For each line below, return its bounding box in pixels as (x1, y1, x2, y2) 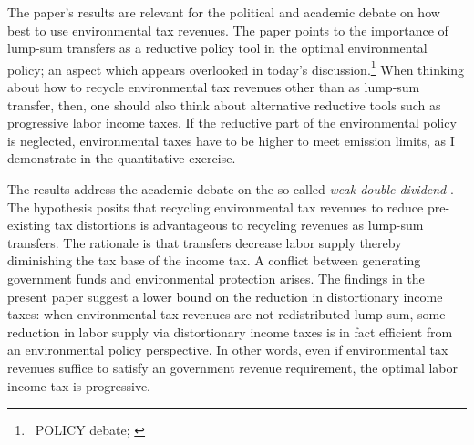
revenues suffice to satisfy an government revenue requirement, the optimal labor (7, 357, 459, 377)
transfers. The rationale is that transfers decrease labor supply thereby (7, 233, 402, 252)
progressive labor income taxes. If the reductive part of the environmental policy (7, 113, 457, 132)
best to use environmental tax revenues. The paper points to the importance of (7, 20, 448, 39)
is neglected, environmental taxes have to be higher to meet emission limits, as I (7, 130, 455, 150)
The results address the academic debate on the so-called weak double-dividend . (7, 180, 454, 198)
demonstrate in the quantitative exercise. (7, 149, 236, 168)
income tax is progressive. (7, 376, 151, 395)
